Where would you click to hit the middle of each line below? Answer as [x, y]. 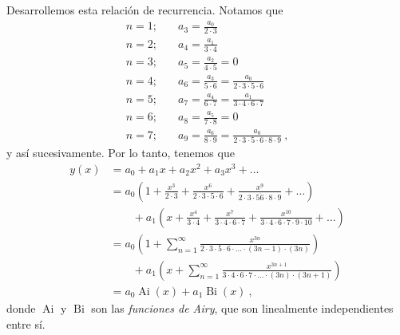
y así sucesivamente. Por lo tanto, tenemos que [121, 153]
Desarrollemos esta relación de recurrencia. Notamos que [145, 10]
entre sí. [26, 323]
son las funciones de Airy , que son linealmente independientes [242, 307]
